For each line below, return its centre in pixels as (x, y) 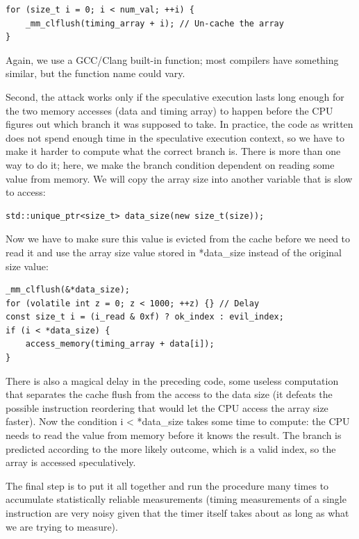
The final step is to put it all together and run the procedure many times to (167, 485)
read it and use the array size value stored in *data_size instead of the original (174, 252)
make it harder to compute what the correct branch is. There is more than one (173, 151)
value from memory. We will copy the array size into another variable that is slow (179, 178)
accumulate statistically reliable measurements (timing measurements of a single (176, 499)
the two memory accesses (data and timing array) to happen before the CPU (169, 110)
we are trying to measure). (62, 526)
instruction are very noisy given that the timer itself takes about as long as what (177, 513)
